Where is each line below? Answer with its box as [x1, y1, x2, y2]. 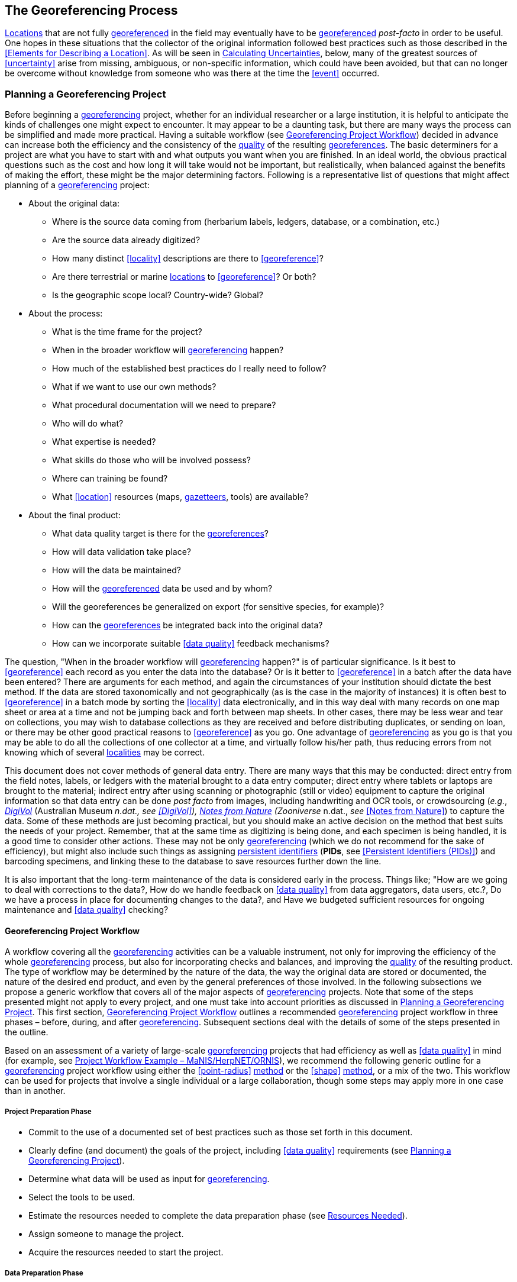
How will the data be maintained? [52, 565, 181, 576]
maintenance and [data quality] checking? [5, 905, 169, 915]
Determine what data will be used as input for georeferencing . [28, 1174, 270, 1184]
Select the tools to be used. [28, 1192, 135, 1203]
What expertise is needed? [52, 437, 156, 447]
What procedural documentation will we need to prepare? [52, 400, 276, 411]
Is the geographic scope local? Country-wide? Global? [52, 290, 263, 301]
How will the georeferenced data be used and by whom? [52, 583, 273, 594]
